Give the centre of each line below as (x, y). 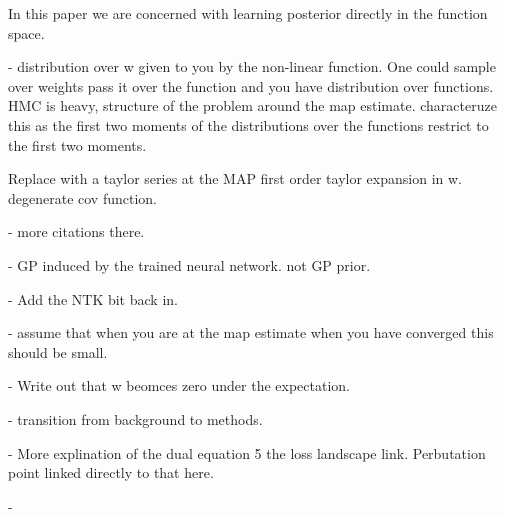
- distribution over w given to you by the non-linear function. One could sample (252, 66)
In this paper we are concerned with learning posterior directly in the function (248, 13)
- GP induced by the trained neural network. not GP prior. (189, 264)
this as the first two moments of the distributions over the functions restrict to (248, 124)
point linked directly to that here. (111, 472)
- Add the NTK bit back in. (93, 298)
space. (26, 32)
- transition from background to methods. (135, 418)
